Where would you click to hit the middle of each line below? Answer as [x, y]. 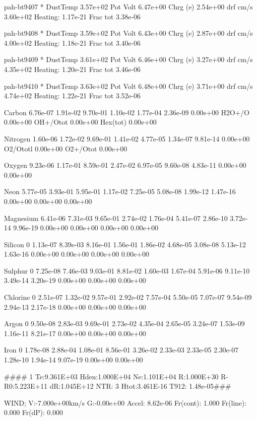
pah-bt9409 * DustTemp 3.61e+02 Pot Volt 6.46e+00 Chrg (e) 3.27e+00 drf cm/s [128, 59]
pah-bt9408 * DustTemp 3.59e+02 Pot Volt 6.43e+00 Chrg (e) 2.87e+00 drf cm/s [128, 33]
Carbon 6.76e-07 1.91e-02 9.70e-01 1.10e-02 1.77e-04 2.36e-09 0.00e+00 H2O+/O [127, 112]
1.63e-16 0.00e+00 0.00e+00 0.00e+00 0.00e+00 [77, 254]
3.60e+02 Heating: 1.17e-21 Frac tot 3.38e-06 [72, 16]
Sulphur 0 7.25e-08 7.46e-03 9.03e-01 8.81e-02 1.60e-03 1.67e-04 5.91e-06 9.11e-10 [127, 270]
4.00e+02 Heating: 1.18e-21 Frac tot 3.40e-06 [72, 42]
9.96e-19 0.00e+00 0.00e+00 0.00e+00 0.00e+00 [86, 228]
